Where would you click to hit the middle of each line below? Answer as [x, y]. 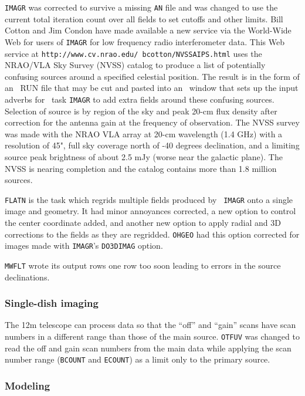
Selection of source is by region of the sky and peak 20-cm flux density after [141, 111]
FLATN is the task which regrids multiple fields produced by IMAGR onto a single [149, 199]
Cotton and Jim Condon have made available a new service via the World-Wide [148, 30]
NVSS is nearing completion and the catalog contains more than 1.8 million [141, 168]
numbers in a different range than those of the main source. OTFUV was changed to [152, 336]
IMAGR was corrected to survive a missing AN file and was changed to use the [141, 7]
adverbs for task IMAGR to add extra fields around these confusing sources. [140, 99]
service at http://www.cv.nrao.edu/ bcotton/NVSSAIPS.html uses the [133, 53]
